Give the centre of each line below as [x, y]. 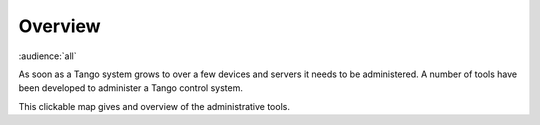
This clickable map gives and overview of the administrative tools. [154, 106]
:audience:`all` [47, 56]
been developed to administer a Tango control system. [131, 88]
